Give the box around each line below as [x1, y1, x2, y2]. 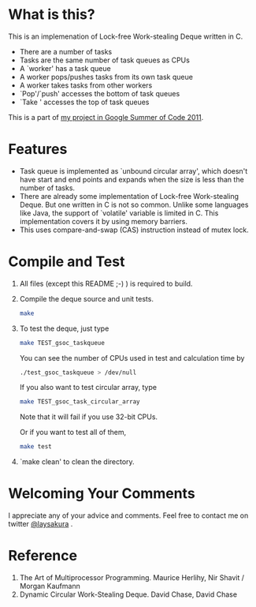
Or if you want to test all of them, [19, 428, 127, 437]
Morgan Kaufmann [19, 582, 80, 591]
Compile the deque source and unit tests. [19, 294, 154, 303]
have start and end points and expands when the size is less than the [19, 174, 244, 184]
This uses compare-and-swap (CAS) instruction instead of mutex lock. [19, 225, 250, 234]
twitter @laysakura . [8, 519, 73, 529]
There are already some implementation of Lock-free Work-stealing [19, 191, 239, 200]
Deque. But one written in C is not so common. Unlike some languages [19, 200, 249, 209]
